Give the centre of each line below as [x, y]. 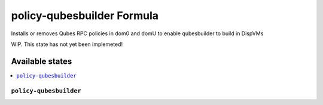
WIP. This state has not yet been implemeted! [67, 44]
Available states [42, 61]
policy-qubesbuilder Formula [85, 16]
